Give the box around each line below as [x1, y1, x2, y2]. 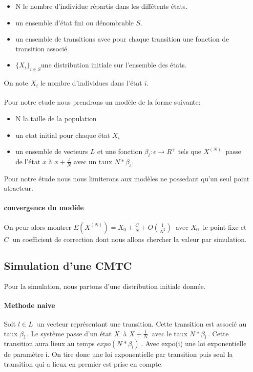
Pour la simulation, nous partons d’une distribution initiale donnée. [4, 281, 206, 291]
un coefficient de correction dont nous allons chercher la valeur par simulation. [12, 234, 247, 244]
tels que [178, 146, 201, 156]
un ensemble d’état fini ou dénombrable [15, 17, 134, 27]
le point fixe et [203, 221, 247, 232]
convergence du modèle [4, 202, 84, 212]
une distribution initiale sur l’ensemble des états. [41, 60, 187, 70]
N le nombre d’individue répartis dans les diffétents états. [15, 1, 188, 11]
